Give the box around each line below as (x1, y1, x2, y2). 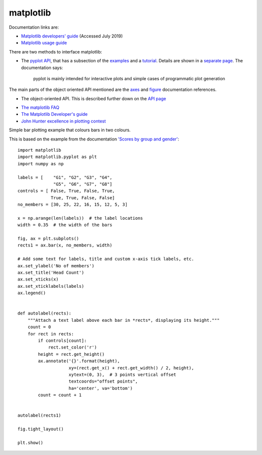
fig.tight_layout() (17, 426, 64, 432)
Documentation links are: (9, 24, 59, 30)
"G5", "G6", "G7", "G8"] (53, 181, 113, 187)
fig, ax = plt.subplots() (17, 236, 80, 242)
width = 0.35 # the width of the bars (17, 222, 113, 228)
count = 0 (27, 324, 51, 330)
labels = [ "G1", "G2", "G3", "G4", (17, 175, 113, 180)
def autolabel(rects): (17, 311, 72, 316)
